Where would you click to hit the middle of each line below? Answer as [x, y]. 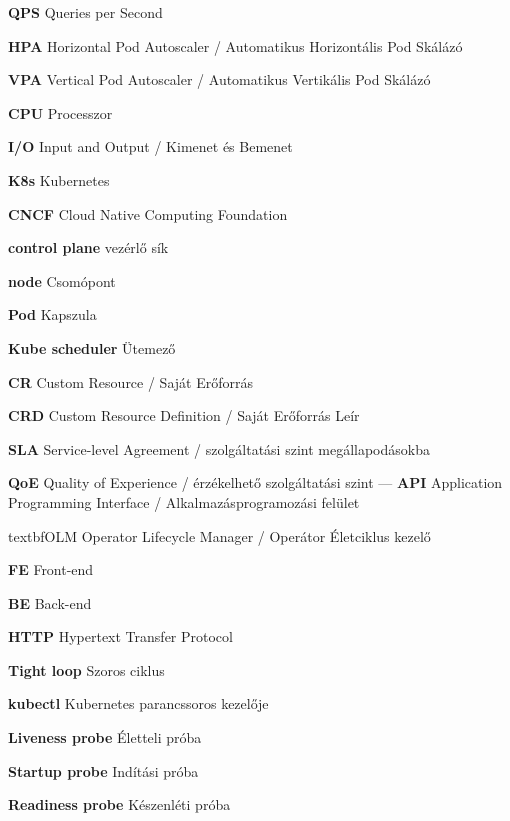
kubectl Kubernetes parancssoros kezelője [138, 703]
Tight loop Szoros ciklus [86, 669]
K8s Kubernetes [59, 179]
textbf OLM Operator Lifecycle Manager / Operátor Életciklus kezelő [219, 535]
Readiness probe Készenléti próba [119, 804]
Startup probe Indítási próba [103, 770]
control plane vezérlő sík [88, 247]
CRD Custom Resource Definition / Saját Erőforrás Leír [184, 415]
